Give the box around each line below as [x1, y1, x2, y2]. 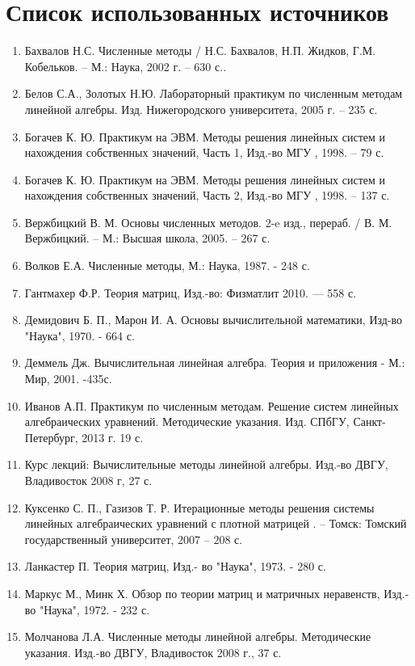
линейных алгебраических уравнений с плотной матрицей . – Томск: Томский [24, 515, 407, 532]
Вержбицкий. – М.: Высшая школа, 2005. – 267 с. [24, 230, 270, 247]
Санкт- [353, 413, 386, 430]
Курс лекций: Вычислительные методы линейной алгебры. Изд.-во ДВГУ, [24, 456, 388, 473]
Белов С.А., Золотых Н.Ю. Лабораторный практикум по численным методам [24, 85, 403, 102]
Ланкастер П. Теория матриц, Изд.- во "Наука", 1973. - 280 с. [24, 558, 326, 575]
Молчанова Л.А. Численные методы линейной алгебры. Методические [24, 628, 371, 645]
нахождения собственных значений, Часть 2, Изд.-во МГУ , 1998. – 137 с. [24, 187, 390, 204]
